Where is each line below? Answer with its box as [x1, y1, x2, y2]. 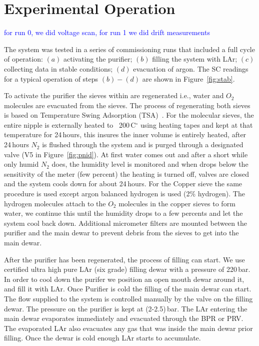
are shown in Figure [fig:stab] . [142, 73, 235, 84]
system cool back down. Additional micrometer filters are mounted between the [4, 217, 247, 228]
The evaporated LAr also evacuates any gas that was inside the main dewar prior [4, 322, 253, 333]
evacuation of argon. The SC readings [133, 63, 248, 74]
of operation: [4, 54, 43, 64]
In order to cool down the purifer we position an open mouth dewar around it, [4, 273, 244, 284]
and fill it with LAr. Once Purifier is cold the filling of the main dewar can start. [4, 283, 251, 294]
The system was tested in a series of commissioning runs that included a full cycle [4, 44, 255, 54]
